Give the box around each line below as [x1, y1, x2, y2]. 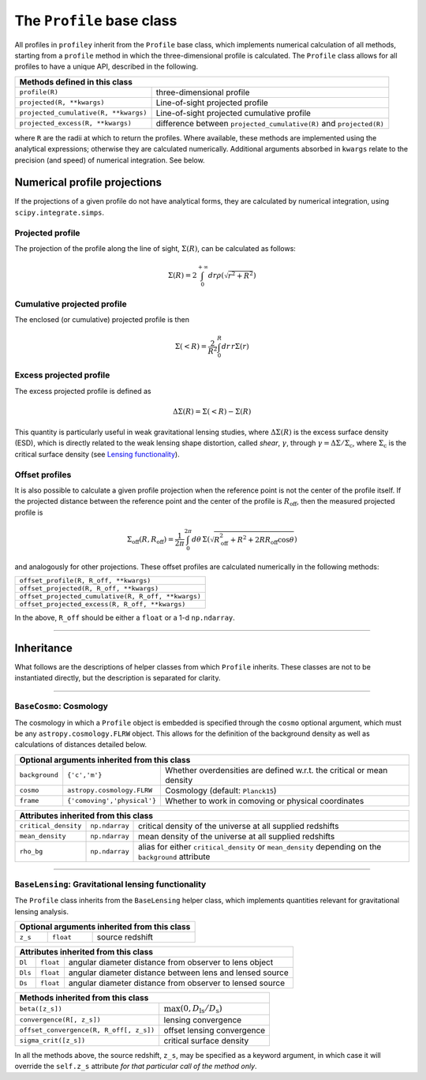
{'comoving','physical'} [67, 797, 157, 805]
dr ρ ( [207, 271, 225, 280]
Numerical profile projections [14, 176, 162, 189]
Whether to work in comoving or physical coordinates [164, 795, 364, 806]
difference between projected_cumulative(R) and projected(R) [155, 118, 384, 129]
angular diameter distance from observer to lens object [68, 957, 274, 968]
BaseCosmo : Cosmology [14, 701, 108, 712]
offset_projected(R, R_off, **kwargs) [19, 584, 159, 593]
